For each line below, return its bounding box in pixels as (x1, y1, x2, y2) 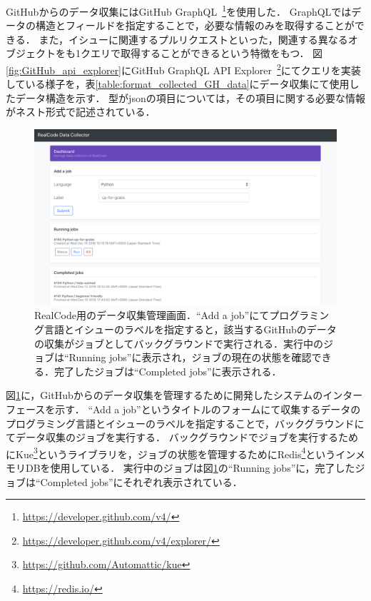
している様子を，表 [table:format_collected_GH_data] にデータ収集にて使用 (6, 76, 350, 91)
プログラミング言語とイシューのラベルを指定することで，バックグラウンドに (6, 415, 365, 430)
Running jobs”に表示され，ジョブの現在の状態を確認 (68, 350, 312, 365)
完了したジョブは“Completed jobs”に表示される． (54, 363, 282, 378)
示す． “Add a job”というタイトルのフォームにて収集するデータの (55, 402, 361, 416)
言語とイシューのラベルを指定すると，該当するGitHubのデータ (44, 322, 337, 337)
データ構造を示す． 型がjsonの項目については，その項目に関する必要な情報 (15, 90, 365, 105)
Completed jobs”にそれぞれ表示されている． (40, 474, 243, 489)
